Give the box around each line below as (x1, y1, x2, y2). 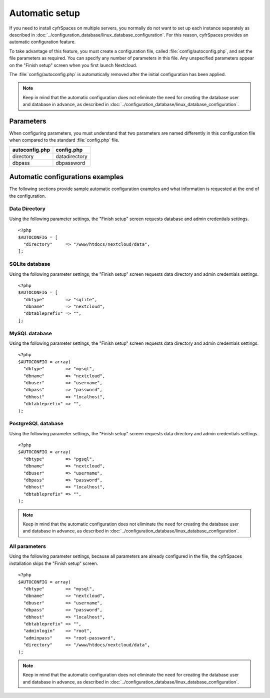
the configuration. (9, 193, 46, 199)
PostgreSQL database (9, 420, 63, 427)
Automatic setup (9, 8, 80, 19)
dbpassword (55, 159, 85, 166)
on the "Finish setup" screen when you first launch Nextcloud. (9, 62, 137, 68)
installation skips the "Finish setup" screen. (9, 560, 98, 566)
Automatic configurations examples (9, 173, 124, 181)
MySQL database (9, 330, 52, 337)
